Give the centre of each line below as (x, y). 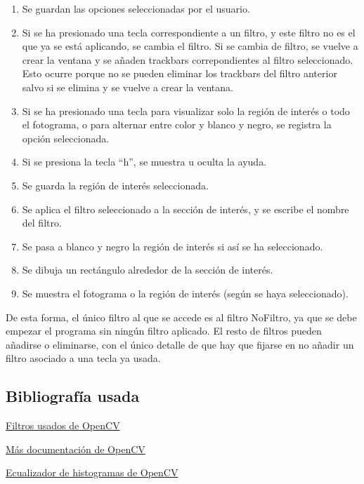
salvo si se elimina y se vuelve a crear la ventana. (128, 87)
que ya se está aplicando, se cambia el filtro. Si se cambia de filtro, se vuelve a (190, 46)
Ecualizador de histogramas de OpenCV (92, 472)
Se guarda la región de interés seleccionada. (115, 185)
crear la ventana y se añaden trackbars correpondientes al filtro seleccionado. (188, 59)
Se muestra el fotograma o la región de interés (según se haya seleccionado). (185, 293)
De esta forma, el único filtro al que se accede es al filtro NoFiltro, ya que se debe (181, 317)
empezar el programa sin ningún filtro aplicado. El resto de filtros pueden (164, 331)
